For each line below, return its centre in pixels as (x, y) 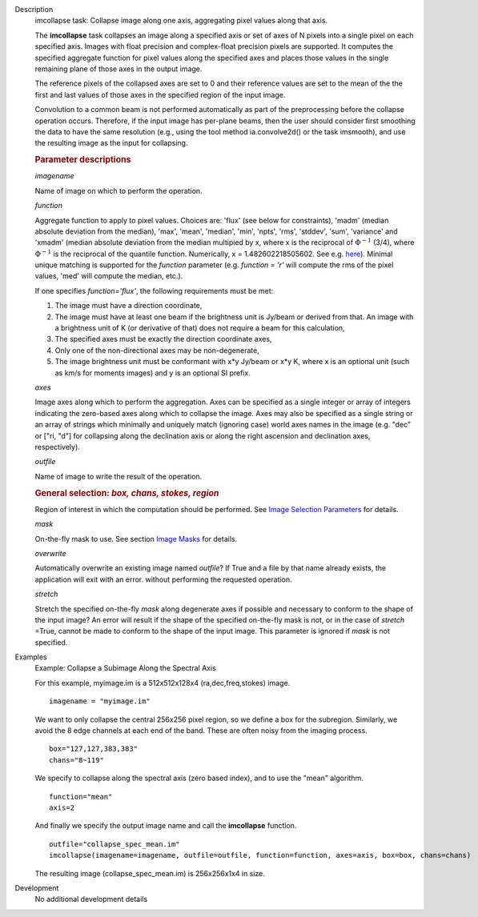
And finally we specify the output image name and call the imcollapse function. (166, 826)
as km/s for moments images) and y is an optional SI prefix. (153, 373)
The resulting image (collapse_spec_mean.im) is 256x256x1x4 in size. (150, 873)
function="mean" (81, 797)
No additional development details (91, 899)
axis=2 (62, 807)
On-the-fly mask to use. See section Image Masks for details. (136, 539)
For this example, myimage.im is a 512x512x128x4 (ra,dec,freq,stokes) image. (163, 683)
